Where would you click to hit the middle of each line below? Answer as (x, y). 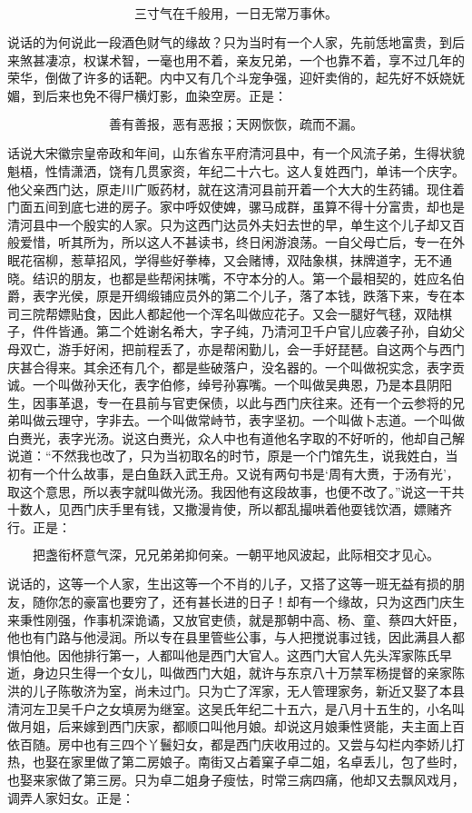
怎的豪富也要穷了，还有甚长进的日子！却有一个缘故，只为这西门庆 (255, 602)
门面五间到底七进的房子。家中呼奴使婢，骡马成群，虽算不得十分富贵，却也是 (236, 207)
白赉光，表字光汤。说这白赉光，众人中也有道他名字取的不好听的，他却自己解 (236, 437)
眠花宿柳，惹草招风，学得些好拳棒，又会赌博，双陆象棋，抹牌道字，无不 (223, 259)
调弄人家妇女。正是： (71, 797)
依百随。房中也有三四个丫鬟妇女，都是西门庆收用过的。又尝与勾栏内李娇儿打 (236, 744)
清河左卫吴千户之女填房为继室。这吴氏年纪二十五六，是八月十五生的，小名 (230, 708)
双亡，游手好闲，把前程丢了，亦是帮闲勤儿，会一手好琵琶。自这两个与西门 (242, 348)
